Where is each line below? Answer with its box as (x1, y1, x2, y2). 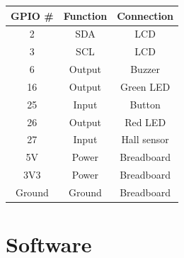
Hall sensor (121, 132, 169, 147)
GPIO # (11, 8, 54, 23)
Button (130, 96, 161, 111)
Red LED (125, 114, 166, 129)
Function (63, 8, 108, 23)
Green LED (120, 79, 171, 94)
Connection (117, 8, 174, 23)
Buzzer (130, 62, 161, 77)
